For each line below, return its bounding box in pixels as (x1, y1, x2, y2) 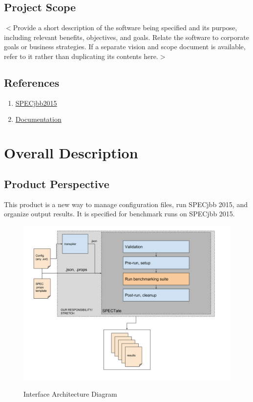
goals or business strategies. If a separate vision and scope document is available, (4, 41, 246, 52)
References (4, 75, 60, 90)
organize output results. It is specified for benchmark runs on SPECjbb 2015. (4, 209, 235, 219)
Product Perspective (4, 176, 109, 191)
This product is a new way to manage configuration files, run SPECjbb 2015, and (4, 199, 248, 209)
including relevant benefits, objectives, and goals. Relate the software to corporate (4, 32, 249, 42)
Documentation (15, 114, 62, 124)
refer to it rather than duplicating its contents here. (4, 51, 158, 61)
